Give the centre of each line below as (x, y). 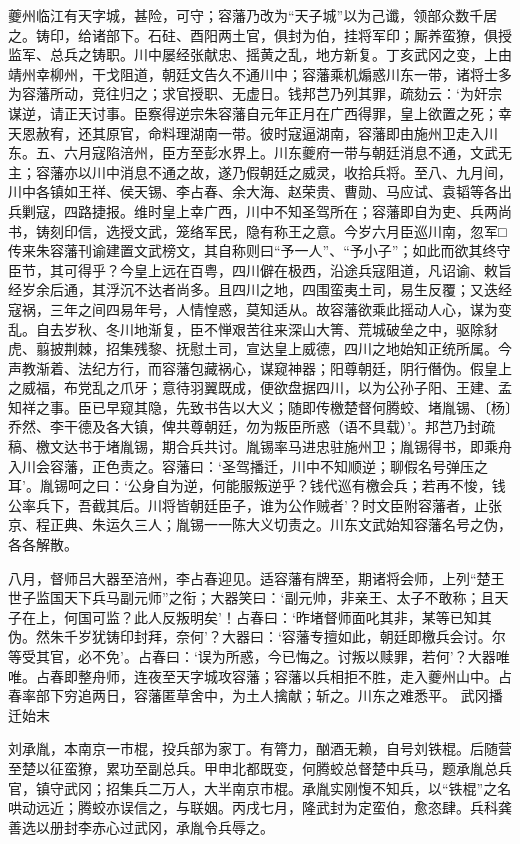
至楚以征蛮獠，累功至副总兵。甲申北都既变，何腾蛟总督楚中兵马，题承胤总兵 (260, 767)
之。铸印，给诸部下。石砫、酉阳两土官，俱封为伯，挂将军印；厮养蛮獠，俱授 (260, 34)
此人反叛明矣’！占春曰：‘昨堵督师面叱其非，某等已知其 (312, 616)
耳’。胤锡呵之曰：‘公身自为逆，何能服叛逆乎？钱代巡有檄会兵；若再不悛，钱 (257, 485)
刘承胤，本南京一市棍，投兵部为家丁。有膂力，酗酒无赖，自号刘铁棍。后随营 (260, 748)
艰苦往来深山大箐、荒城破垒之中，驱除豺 (364, 328)
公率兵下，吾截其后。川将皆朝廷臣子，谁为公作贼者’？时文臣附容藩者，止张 (255, 504)
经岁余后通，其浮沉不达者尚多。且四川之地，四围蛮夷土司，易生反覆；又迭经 (260, 289)
